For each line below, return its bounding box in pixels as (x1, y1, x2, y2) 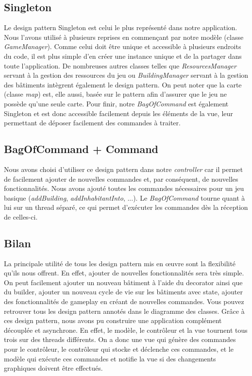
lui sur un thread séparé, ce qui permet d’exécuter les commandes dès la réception (4, 202, 248, 212)
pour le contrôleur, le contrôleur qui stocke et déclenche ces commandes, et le (4, 344, 234, 354)
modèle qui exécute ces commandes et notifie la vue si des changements (4, 353, 216, 363)
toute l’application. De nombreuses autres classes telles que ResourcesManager (4, 60, 236, 70)
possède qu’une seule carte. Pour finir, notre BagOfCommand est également (4, 98, 229, 108)
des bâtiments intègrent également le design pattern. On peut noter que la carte (4, 79, 242, 89)
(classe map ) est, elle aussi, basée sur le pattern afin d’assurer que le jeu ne (4, 89, 227, 99)
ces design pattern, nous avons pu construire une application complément (4, 315, 222, 325)
